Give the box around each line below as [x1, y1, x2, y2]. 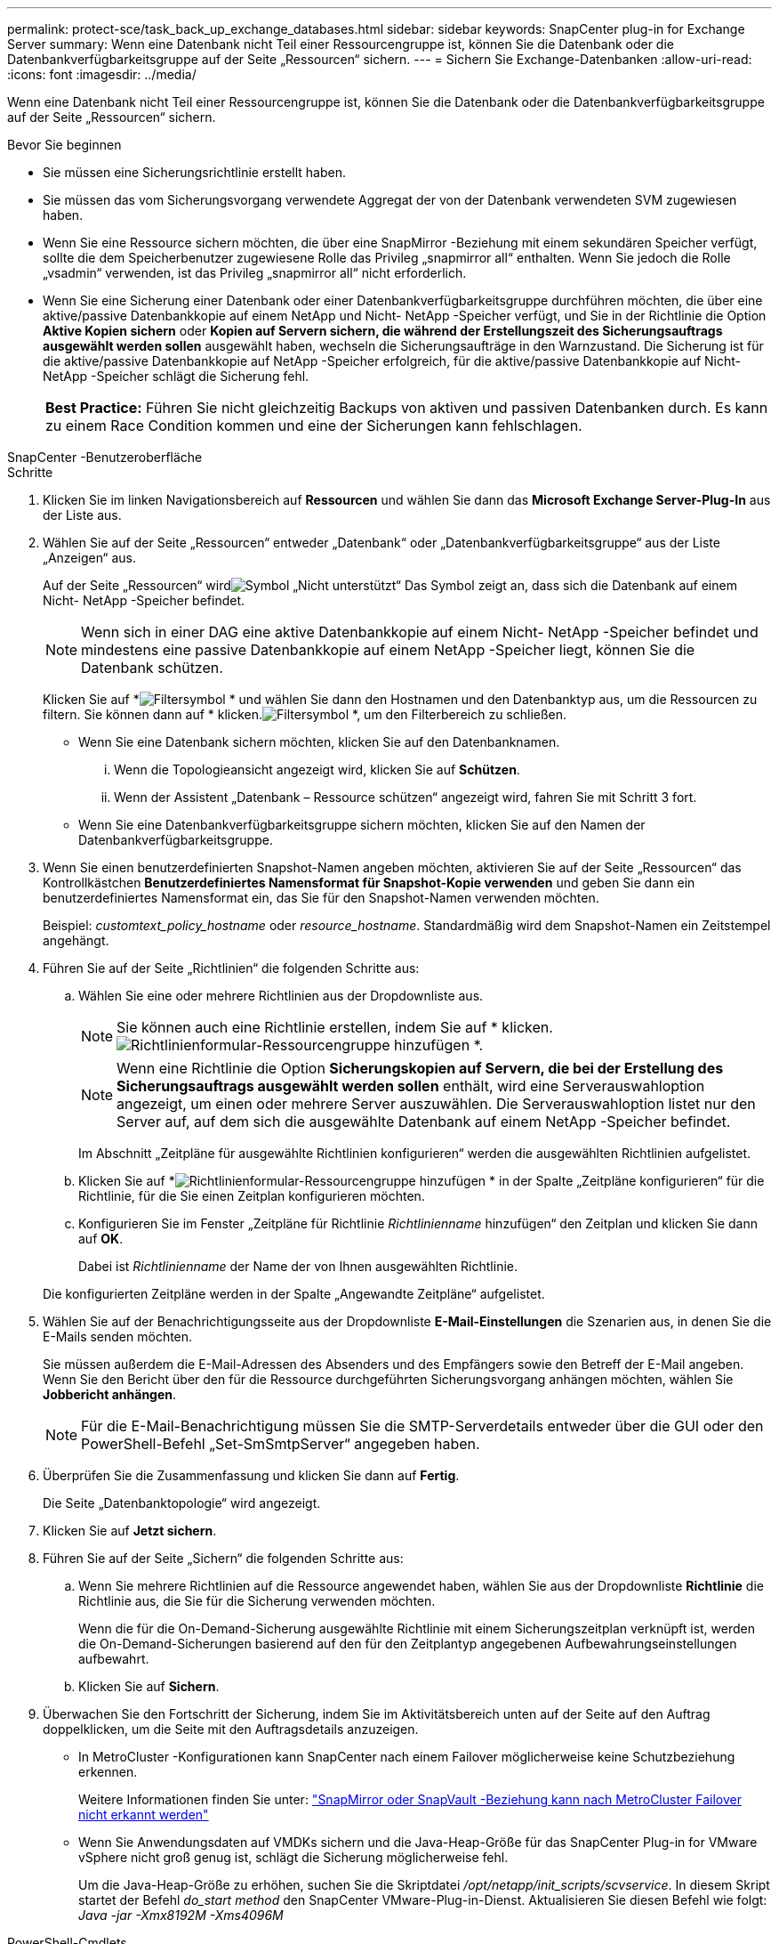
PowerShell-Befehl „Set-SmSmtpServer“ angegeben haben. [81, 1435, 480, 1453]
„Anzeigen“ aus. [43, 550, 136, 565]
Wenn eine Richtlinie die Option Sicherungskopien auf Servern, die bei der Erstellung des [116, 1059, 724, 1077]
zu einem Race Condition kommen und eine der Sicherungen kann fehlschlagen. [45, 417, 582, 434]
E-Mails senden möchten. [43, 1329, 193, 1344]
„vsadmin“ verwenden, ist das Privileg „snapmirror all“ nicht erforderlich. [43, 265, 467, 280]
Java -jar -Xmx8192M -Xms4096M [78, 1908, 284, 1923]
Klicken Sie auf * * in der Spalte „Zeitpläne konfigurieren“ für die [78, 1173, 765, 1188]
